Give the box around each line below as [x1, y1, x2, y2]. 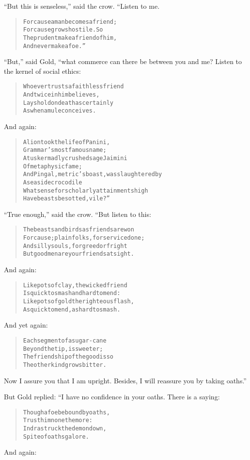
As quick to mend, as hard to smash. [23, 306, 121, 313]
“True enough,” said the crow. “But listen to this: [4, 209, 151, 219]
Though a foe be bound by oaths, [23, 409, 110, 416]
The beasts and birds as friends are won [23, 226, 134, 233]
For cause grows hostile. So [23, 26, 103, 33]
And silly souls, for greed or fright [23, 242, 127, 249]
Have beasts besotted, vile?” [23, 195, 110, 202]
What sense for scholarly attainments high [23, 187, 148, 194]
